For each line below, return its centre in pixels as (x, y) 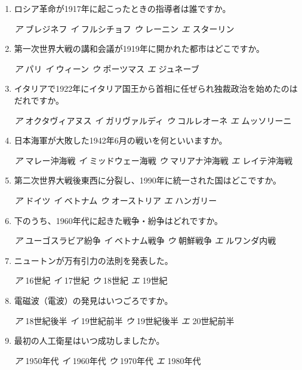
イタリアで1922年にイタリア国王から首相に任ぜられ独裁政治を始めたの (152, 88)
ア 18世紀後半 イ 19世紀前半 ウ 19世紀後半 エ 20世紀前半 (124, 320)
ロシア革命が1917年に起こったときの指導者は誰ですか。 (122, 8)
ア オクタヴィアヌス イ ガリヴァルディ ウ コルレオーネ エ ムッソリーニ (153, 120)
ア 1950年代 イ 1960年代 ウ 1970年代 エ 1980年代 (107, 360)
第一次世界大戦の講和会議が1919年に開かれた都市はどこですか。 (139, 49)
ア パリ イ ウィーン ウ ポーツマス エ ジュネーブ (107, 68)
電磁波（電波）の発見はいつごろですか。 (93, 300)
